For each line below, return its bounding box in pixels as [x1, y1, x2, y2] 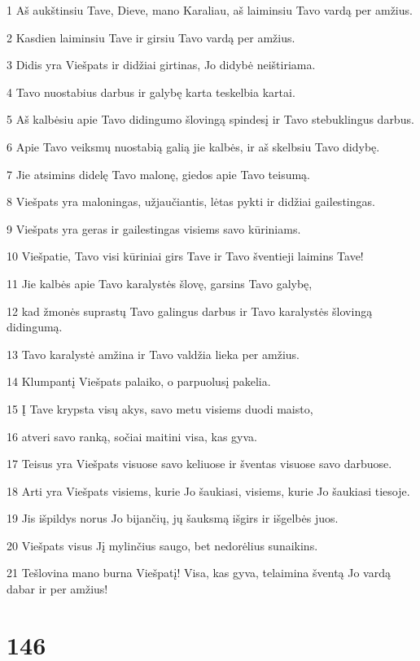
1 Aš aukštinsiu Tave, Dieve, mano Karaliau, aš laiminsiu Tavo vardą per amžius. [7, 2, 413, 18]
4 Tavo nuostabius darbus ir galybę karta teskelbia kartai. [7, 83, 295, 100]
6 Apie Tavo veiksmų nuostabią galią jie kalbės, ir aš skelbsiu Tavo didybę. [7, 138, 380, 155]
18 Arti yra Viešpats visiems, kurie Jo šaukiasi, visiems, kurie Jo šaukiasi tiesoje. [7, 482, 410, 499]
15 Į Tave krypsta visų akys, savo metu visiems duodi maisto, [7, 400, 313, 417]
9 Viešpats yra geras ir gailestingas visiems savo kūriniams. [7, 220, 301, 237]
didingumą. [7, 318, 63, 335]
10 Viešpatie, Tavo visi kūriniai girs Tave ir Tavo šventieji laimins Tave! [7, 247, 364, 265]
